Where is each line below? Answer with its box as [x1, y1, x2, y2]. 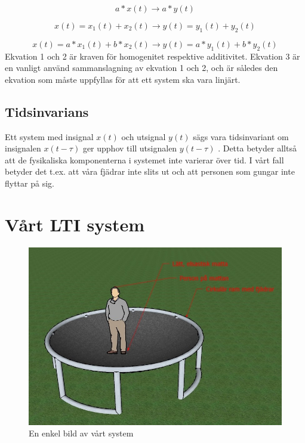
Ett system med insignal [5, 130, 94, 142]
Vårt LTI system [5, 212, 145, 236]
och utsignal [121, 130, 166, 142]
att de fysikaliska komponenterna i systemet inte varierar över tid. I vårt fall [5, 153, 284, 166]
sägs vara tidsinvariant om [193, 130, 289, 142]
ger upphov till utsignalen [82, 142, 177, 154]
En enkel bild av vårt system [29, 427, 134, 439]
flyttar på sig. [5, 176, 54, 189]
